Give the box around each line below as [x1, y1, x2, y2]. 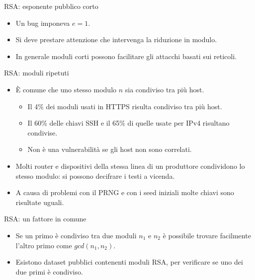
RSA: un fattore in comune [4, 213, 86, 224]
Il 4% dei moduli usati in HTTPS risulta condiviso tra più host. [27, 101, 222, 111]
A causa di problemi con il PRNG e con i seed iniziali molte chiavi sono [15, 187, 234, 198]
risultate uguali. [15, 197, 64, 207]
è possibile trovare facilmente [163, 230, 251, 240]
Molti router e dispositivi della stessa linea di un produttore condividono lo [15, 160, 245, 171]
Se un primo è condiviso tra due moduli [15, 230, 137, 240]
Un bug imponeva [15, 17, 70, 28]
